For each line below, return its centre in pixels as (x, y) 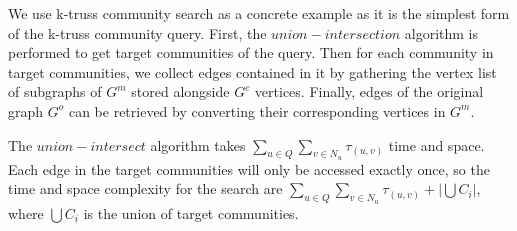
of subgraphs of (55, 91)
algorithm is (441, 32)
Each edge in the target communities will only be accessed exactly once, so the (249, 168)
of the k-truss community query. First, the (137, 32)
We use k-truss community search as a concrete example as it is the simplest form (259, 13)
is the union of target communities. (191, 212)
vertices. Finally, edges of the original (369, 91)
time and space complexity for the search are (145, 188)
